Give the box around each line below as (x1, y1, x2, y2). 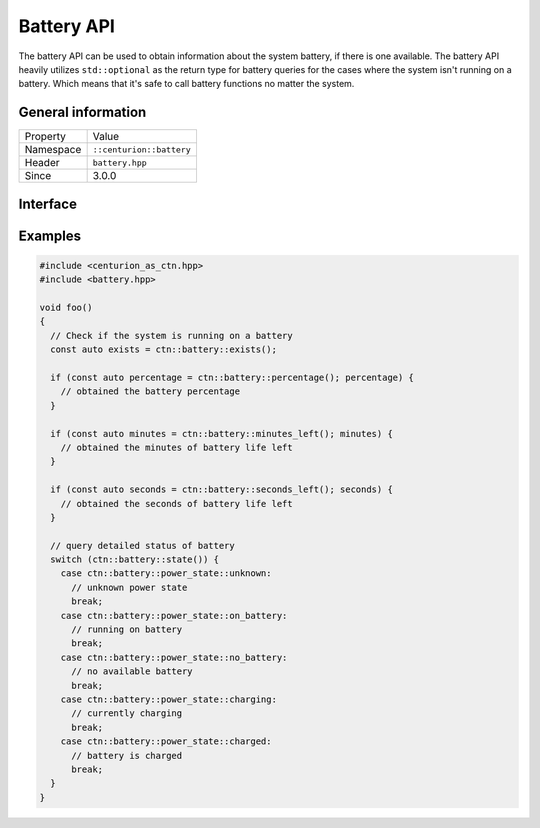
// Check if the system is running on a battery (50, 330, 294, 341)
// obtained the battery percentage (60, 386, 240, 397)
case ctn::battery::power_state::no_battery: (60, 651, 288, 663)
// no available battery (71, 666, 194, 677)
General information (18, 104, 147, 121)
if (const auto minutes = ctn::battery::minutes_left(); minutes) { (50, 428, 394, 439)
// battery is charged (71, 750, 183, 761)
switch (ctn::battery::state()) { (50, 554, 220, 565)
